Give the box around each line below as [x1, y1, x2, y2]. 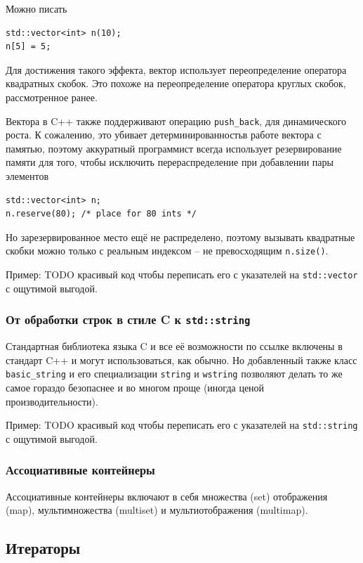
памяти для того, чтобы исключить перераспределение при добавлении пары [6, 155, 334, 169]
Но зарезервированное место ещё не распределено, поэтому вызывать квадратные [6, 229, 355, 244]
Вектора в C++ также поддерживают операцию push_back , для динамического [6, 113, 347, 128]
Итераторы [6, 537, 81, 559]
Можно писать [6, 1, 67, 15]
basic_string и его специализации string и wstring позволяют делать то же [6, 366, 343, 381]
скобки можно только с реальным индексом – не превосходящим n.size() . [6, 243, 329, 258]
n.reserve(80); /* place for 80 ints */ [6, 209, 197, 219]
